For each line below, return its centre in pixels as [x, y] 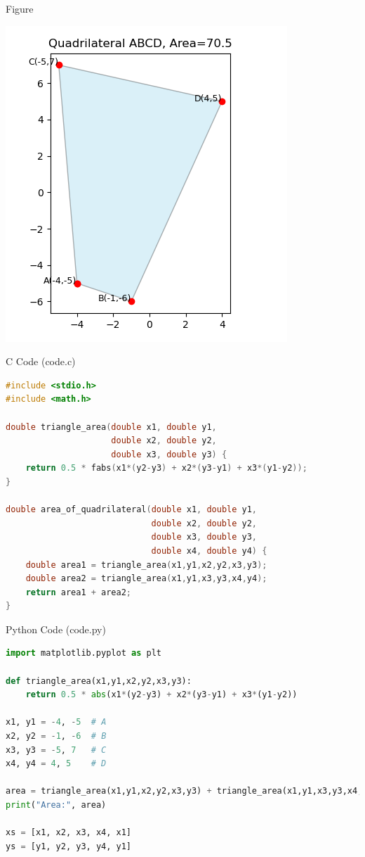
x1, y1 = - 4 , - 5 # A [56, 722]
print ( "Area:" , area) [56, 805]
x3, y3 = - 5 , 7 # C [56, 750]
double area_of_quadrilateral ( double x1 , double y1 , [132, 510]
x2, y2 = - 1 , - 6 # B [56, 736]
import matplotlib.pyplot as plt [84, 653]
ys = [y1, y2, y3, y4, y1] [68, 846]
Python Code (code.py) [56, 629]
